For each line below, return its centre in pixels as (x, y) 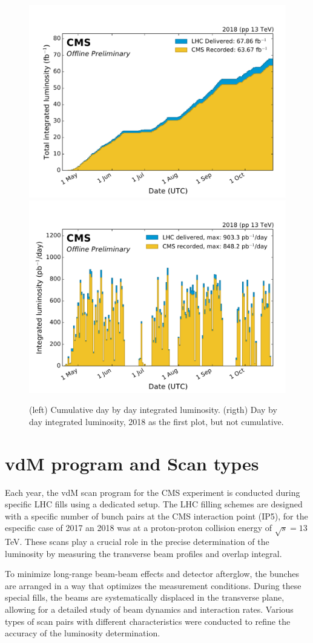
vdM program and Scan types (132, 463)
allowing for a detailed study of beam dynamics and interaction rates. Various (149, 609)
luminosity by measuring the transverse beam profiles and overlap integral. (143, 553)
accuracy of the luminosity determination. (83, 633)
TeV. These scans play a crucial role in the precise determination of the (137, 542)
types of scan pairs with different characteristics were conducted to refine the (148, 621)
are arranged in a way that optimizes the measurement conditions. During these (153, 585)
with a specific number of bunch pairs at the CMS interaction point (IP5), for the (156, 516)
